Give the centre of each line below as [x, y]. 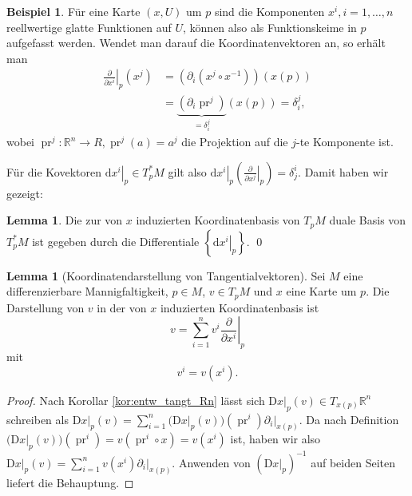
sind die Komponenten [269, 11]
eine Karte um [321, 291]
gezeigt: [25, 193]
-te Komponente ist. [345, 142]
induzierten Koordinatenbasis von [218, 220]
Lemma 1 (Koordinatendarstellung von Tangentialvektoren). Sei [166, 275]
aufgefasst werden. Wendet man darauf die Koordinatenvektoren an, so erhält [196, 43]
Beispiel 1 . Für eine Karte [73, 11]
